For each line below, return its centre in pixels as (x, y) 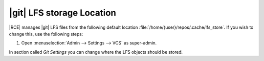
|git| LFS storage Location (63, 13)
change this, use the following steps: (46, 34)
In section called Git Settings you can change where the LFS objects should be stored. (96, 52)
